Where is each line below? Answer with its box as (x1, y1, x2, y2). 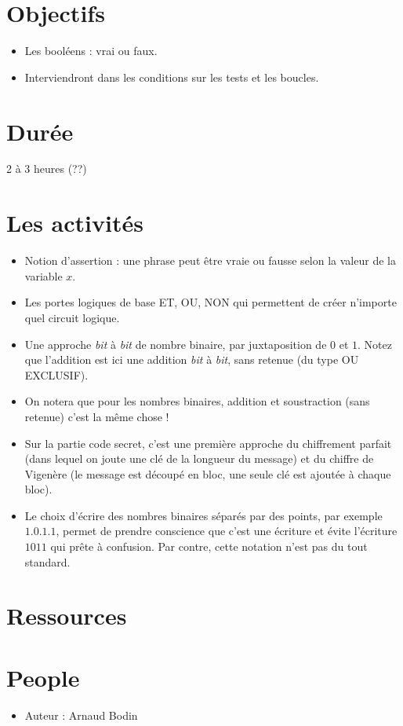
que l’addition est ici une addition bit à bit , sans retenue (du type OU (24, 351, 359, 368)
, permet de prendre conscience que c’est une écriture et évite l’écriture (56, 522, 398, 539)
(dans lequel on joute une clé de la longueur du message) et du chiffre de (24, 450, 374, 467)
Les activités (6, 207, 143, 239)
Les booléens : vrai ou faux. (24, 42, 158, 59)
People (6, 661, 80, 693)
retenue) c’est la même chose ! (24, 408, 169, 424)
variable (24, 267, 63, 284)
